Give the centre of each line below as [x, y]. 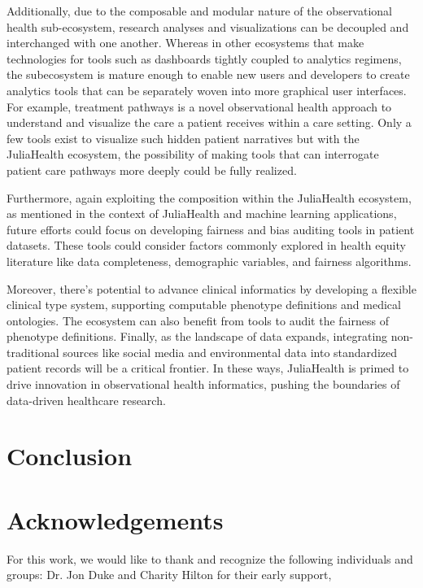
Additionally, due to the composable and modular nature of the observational [199, 11]
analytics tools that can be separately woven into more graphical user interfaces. [207, 90]
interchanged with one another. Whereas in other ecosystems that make [185, 43]
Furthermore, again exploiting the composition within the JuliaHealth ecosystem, [209, 197]
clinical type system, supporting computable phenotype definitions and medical [204, 305]
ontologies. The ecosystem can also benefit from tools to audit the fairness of [198, 320]
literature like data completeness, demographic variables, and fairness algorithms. [209, 261]
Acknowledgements [115, 519]
